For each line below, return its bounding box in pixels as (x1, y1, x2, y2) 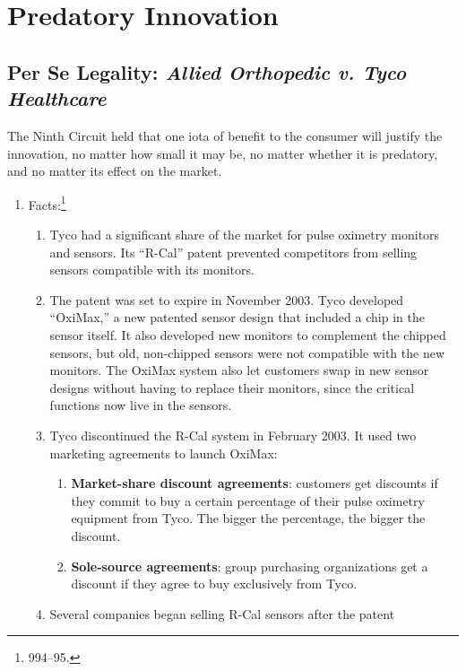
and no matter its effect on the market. (7, 161, 222, 180)
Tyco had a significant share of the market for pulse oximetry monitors (49, 225, 440, 243)
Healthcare (7, 84, 107, 112)
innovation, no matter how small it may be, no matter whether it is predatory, (7, 144, 438, 162)
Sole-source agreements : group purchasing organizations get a (71, 556, 428, 575)
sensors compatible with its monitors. (49, 260, 255, 279)
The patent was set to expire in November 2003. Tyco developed (49, 290, 404, 309)
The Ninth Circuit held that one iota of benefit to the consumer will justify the (7, 126, 443, 144)
